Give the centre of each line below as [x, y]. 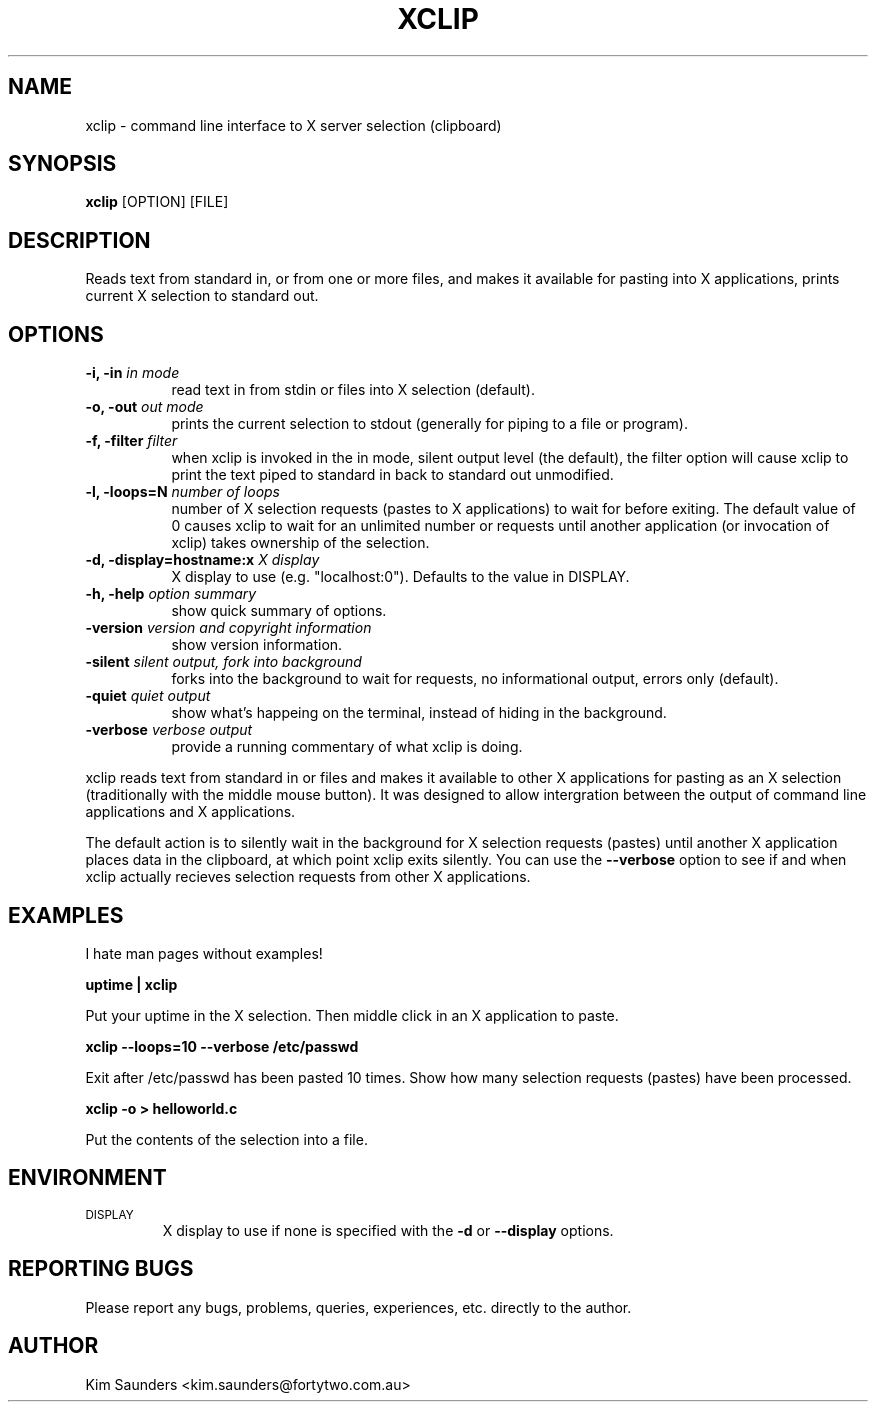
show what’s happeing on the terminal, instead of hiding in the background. [419, 713]
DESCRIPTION [79, 240]
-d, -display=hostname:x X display [202, 560]
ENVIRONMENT [87, 1178]
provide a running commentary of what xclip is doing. [347, 747]
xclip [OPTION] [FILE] [157, 202]
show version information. [257, 645]
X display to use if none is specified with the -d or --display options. [388, 1230]
